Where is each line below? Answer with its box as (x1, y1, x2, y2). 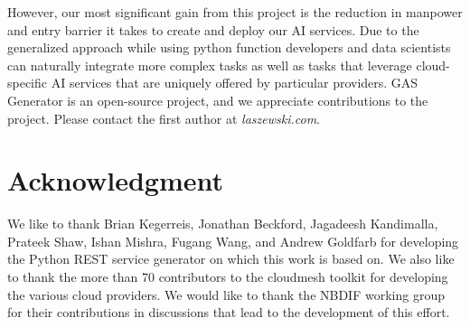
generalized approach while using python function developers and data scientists (7, 38, 451, 57)
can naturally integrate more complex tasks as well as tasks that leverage (7, 55, 412, 74)
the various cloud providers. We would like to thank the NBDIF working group (7, 285, 445, 304)
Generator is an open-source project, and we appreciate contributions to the (7, 90, 428, 109)
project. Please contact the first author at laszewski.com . (7, 108, 321, 127)
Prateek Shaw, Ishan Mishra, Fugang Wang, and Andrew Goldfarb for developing (7, 231, 459, 250)
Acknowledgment (7, 162, 223, 199)
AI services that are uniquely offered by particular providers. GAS (51, 73, 418, 92)
